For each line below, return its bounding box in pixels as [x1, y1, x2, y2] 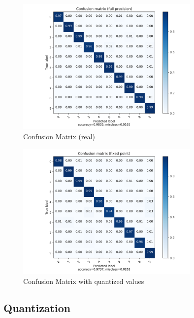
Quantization [3, 300, 71, 315]
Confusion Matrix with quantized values [23, 276, 144, 286]
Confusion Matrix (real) [23, 131, 96, 141]
